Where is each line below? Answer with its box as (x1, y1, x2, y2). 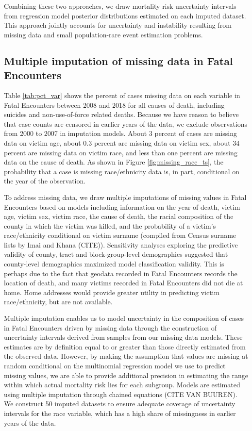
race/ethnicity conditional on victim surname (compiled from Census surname (4, 230, 236, 240)
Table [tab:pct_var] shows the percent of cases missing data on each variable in (4, 90, 240, 100)
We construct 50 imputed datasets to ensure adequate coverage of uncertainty (4, 398, 235, 409)
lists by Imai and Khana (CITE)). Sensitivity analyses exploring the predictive (4, 239, 238, 249)
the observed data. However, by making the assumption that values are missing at (4, 351, 248, 361)
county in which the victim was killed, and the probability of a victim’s (4, 220, 216, 231)
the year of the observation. (4, 176, 86, 186)
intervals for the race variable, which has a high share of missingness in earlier (4, 408, 236, 418)
